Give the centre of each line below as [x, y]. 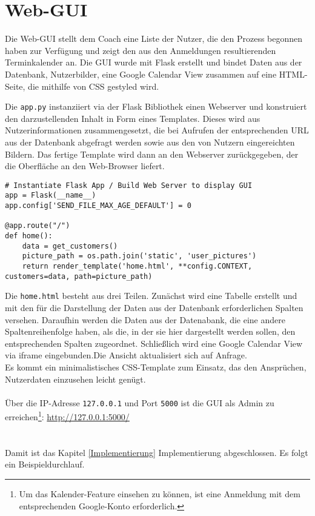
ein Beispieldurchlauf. [45, 464]
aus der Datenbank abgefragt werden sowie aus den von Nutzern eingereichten [150, 142]
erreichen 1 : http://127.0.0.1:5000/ [67, 416]
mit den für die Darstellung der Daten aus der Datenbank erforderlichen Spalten [154, 307]
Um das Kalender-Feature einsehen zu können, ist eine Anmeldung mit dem [160, 493]
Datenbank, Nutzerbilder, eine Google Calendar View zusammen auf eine [141, 74]
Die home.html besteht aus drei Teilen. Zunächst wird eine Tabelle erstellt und [151, 296]
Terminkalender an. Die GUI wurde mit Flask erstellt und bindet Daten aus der [154, 62]
